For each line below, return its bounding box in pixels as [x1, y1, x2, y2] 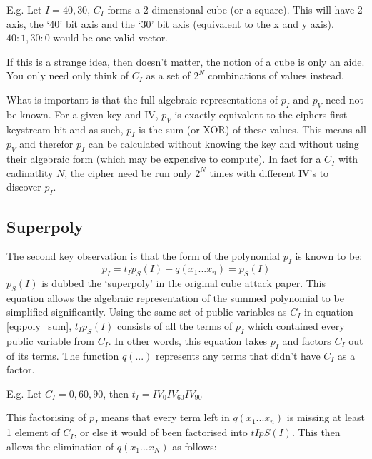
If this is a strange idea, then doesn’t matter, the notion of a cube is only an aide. [6, 54, 365, 69]
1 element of [6, 425, 60, 440]
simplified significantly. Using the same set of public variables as [6, 304, 287, 319]
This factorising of [6, 410, 86, 425]
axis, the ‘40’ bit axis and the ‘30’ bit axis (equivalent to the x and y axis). [6, 16, 334, 31]
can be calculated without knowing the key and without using [88, 136, 359, 151]
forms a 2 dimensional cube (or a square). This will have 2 [107, 2, 363, 16]
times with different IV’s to [209, 165, 329, 180]
